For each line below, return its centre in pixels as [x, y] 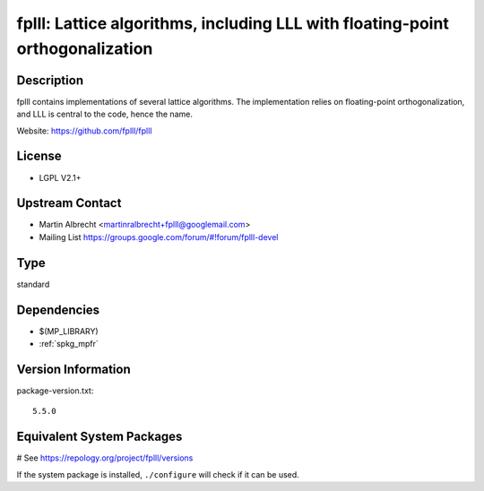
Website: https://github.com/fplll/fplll [84, 131]
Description [50, 80]
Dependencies [58, 310]
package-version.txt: [55, 391]
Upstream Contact [69, 203]
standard [33, 284]
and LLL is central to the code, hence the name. [104, 114]
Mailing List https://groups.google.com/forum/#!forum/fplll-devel [159, 237]
